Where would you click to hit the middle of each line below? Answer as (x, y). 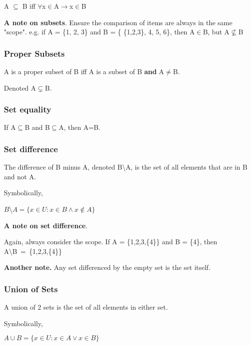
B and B (37, 127)
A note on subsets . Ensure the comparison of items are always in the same (118, 22)
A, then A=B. (80, 127)
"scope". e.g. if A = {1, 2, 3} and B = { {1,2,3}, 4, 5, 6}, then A (99, 32)
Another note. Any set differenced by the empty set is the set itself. (107, 267)
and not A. (20, 176)
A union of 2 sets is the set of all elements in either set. (86, 307)
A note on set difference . (46, 225)
